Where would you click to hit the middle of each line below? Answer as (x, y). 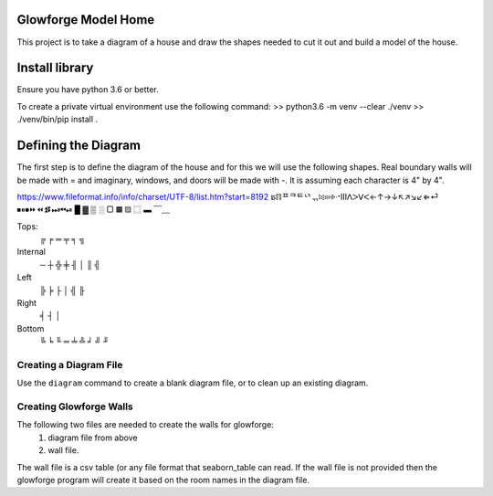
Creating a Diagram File (70, 364)
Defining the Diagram (79, 146)
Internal (31, 252)
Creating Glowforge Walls (75, 406)
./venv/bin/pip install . (58, 120)
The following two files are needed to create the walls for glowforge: (145, 425)
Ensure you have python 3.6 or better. (88, 90)
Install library (55, 68)
